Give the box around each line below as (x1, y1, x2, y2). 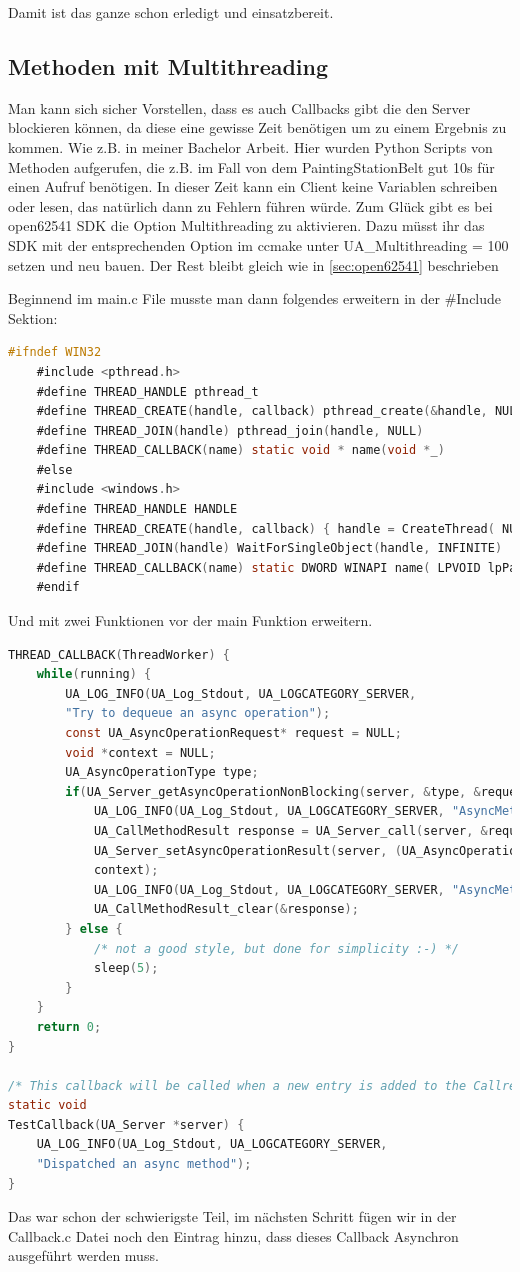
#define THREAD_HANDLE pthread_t (36, 384, 259, 399)
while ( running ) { (36, 667, 152, 682)
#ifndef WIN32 (8, 345, 102, 360)
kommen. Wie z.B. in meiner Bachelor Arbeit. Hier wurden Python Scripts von (8, 136, 493, 157)
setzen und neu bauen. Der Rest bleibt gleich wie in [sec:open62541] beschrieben (8, 254, 499, 275)
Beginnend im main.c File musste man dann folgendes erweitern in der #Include (8, 288, 502, 309)
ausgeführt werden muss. (8, 1245, 159, 1266)
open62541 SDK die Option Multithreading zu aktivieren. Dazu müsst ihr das (8, 215, 485, 236)
